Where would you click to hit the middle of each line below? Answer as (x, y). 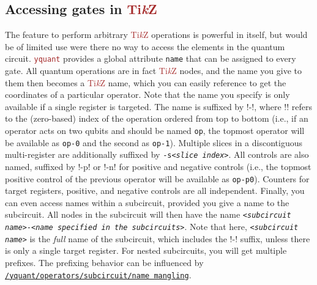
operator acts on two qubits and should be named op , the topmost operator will (155, 131)
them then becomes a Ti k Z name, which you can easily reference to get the (146, 82)
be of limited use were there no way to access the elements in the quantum (145, 46)
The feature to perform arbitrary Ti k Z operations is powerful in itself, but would (156, 35)
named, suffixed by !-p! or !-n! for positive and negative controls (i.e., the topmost (158, 166)
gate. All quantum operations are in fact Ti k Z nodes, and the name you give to (154, 71)
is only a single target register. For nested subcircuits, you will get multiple (146, 250)
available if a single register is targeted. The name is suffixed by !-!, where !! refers (158, 106)
